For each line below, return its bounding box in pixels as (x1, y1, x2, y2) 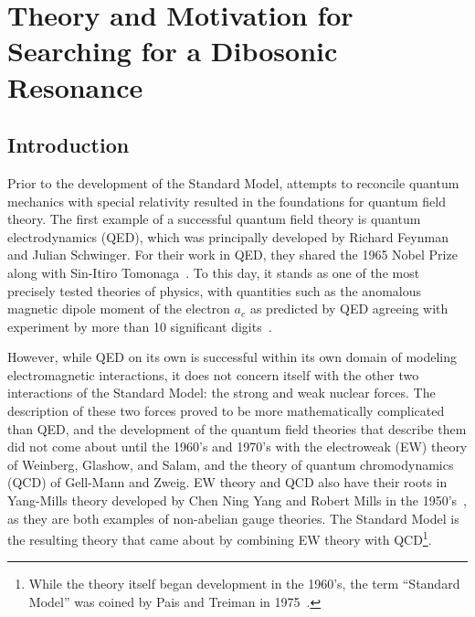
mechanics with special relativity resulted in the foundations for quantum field (7, 191, 446, 210)
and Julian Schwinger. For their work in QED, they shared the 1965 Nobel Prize (7, 245, 458, 264)
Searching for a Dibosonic (7, 32, 338, 69)
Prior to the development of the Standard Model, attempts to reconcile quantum (7, 173, 459, 192)
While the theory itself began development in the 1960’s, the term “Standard (28, 574, 460, 593)
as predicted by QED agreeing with (249, 299, 449, 318)
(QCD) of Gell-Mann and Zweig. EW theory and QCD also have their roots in (7, 473, 448, 492)
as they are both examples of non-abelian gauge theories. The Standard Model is (7, 508, 459, 527)
